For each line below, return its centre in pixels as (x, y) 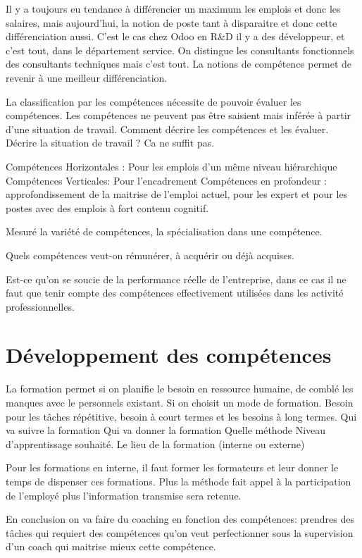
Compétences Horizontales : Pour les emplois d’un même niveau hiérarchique (171, 166)
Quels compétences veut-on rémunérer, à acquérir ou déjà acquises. (150, 255)
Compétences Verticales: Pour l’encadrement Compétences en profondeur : (166, 180)
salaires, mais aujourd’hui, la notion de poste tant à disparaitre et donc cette (171, 22)
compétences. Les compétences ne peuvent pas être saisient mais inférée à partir (179, 115)
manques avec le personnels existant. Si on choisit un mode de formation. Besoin (180, 402)
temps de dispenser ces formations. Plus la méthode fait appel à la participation (179, 481)
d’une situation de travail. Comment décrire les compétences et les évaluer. (167, 129)
